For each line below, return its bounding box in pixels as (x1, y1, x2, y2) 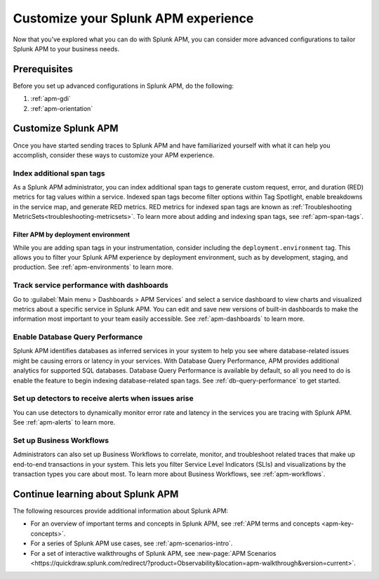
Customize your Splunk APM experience (13, 11, 254, 26)
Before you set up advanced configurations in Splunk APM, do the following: (13, 81, 234, 90)
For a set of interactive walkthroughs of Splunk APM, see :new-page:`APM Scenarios (30, 549, 277, 557)
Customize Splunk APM (13, 123, 119, 135)
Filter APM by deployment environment (13, 230, 130, 239)
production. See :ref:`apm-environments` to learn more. (13, 263, 173, 272)
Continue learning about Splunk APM (13, 488, 179, 500)
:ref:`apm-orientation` (30, 104, 93, 112)
